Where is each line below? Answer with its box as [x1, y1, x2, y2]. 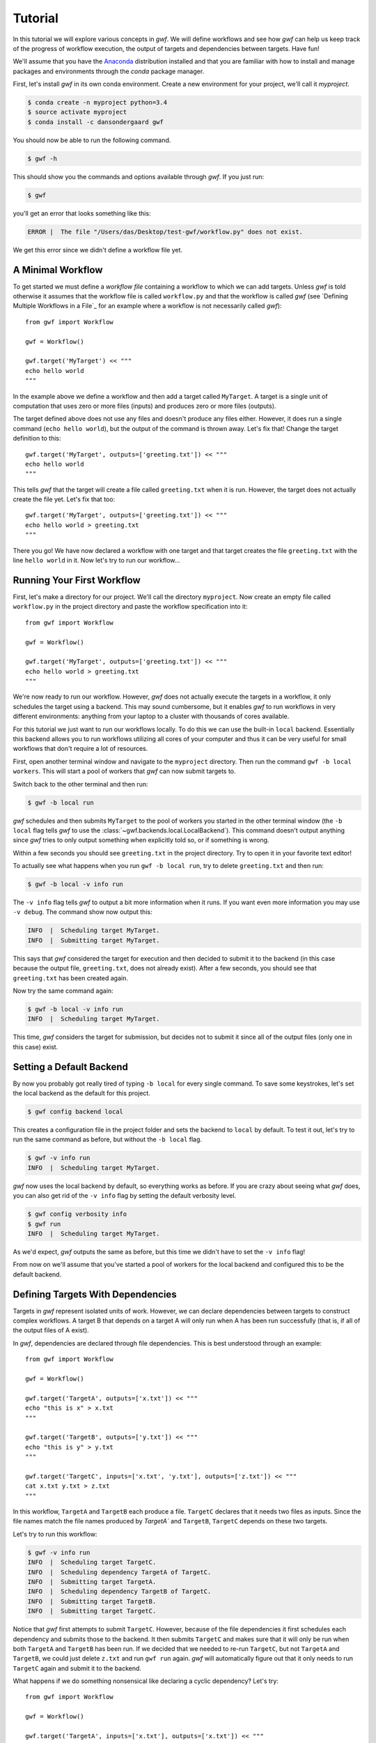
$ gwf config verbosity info [27, 1210, 127, 1218]
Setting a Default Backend [13, 1060, 129, 1073]
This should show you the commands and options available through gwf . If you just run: [13, 172, 265, 181]
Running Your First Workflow [13, 574, 141, 586]
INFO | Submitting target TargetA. [27, 1578, 157, 1585]
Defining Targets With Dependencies [13, 1288, 177, 1300]
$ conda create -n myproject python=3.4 [27, 98, 167, 107]
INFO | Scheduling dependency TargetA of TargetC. [27, 1568, 212, 1576]
